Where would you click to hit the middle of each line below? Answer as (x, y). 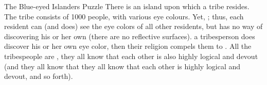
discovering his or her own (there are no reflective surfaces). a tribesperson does (130, 36)
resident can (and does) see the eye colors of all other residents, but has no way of (133, 26)
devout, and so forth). (39, 76)
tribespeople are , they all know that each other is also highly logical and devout (131, 56)
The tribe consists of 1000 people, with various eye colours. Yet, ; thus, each (124, 16)
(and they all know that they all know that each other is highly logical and (122, 66)
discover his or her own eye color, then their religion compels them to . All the (128, 46)
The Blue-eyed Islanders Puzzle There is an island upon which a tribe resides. (127, 6)
